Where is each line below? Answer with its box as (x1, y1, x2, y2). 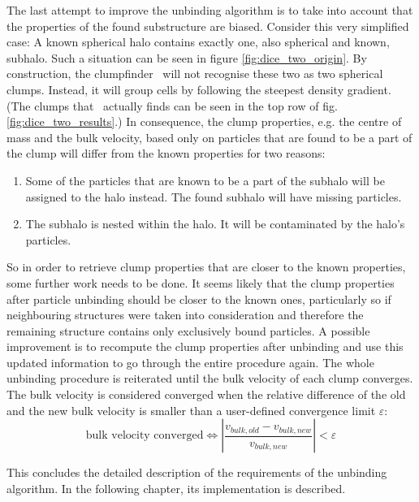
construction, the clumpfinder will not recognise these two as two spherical (6, 65, 383, 82)
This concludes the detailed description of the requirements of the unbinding (6, 464, 387, 481)
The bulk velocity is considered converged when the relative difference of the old (6, 386, 406, 403)
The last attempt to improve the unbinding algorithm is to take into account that (6, 2, 413, 18)
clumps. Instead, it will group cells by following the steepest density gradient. (6, 80, 391, 97)
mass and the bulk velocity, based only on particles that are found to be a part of (6, 128, 413, 145)
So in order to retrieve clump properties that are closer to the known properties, (6, 258, 406, 275)
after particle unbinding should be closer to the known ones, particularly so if (6, 290, 391, 307)
